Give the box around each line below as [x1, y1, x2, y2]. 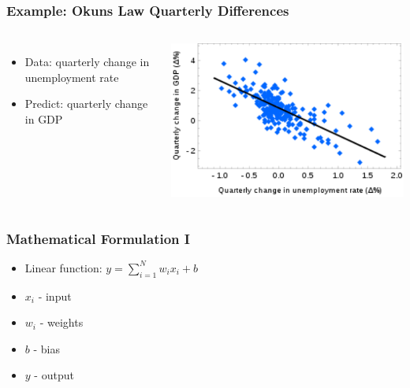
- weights [39, 314, 84, 331]
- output [34, 367, 74, 383]
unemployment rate [24, 68, 119, 85]
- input [38, 287, 72, 304]
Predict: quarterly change [24, 95, 148, 112]
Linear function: [24, 259, 102, 275]
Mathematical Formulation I [6, 228, 190, 248]
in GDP [24, 111, 63, 127]
